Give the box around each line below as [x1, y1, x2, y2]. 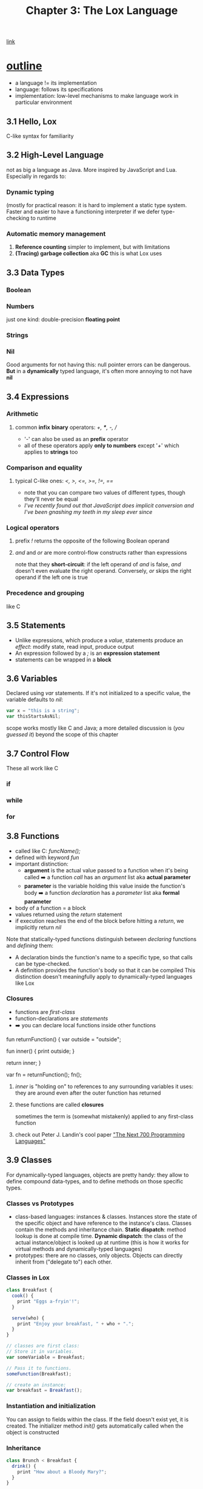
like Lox [15, 979, 35, 987]
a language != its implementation [15, 80, 97, 87]
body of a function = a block [15, 904, 86, 911]
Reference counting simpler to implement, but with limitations [15, 244, 170, 251]
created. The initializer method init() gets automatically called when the [6, 1422, 184, 1429]
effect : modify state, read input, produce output [15, 643, 135, 650]
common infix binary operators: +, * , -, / [15, 423, 117, 431]
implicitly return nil [15, 923, 62, 931]
